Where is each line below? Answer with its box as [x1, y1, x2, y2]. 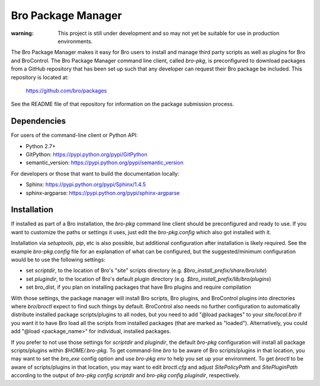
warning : [11, 30, 34, 37]
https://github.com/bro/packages [25, 87, 107, 94]
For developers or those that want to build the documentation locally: [11, 170, 180, 177]
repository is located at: [11, 74, 69, 81]
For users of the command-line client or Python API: [11, 132, 138, 139]
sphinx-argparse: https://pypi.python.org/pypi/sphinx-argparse [25, 189, 180, 196]
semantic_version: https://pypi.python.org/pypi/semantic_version [25, 159, 184, 166]
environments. [57, 37, 93, 44]
